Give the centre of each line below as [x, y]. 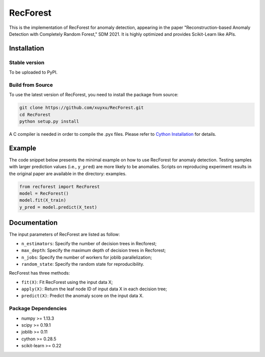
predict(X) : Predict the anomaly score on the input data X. [82, 296]
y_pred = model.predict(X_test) [58, 207]
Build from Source [31, 85]
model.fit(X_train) [43, 200]
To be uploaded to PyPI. [33, 72]
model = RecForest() [44, 193]
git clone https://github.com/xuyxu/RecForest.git [82, 108]
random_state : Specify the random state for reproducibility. [83, 264]
